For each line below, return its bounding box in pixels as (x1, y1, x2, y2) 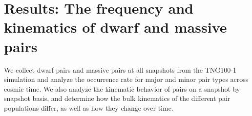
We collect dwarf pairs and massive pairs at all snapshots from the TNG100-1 (4, 64, 236, 75)
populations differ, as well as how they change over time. (4, 102, 173, 113)
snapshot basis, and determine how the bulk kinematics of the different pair (4, 93, 231, 103)
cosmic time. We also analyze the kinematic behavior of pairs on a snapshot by (4, 83, 240, 94)
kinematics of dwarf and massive (4, 17, 227, 37)
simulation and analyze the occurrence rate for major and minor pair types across (4, 74, 249, 84)
